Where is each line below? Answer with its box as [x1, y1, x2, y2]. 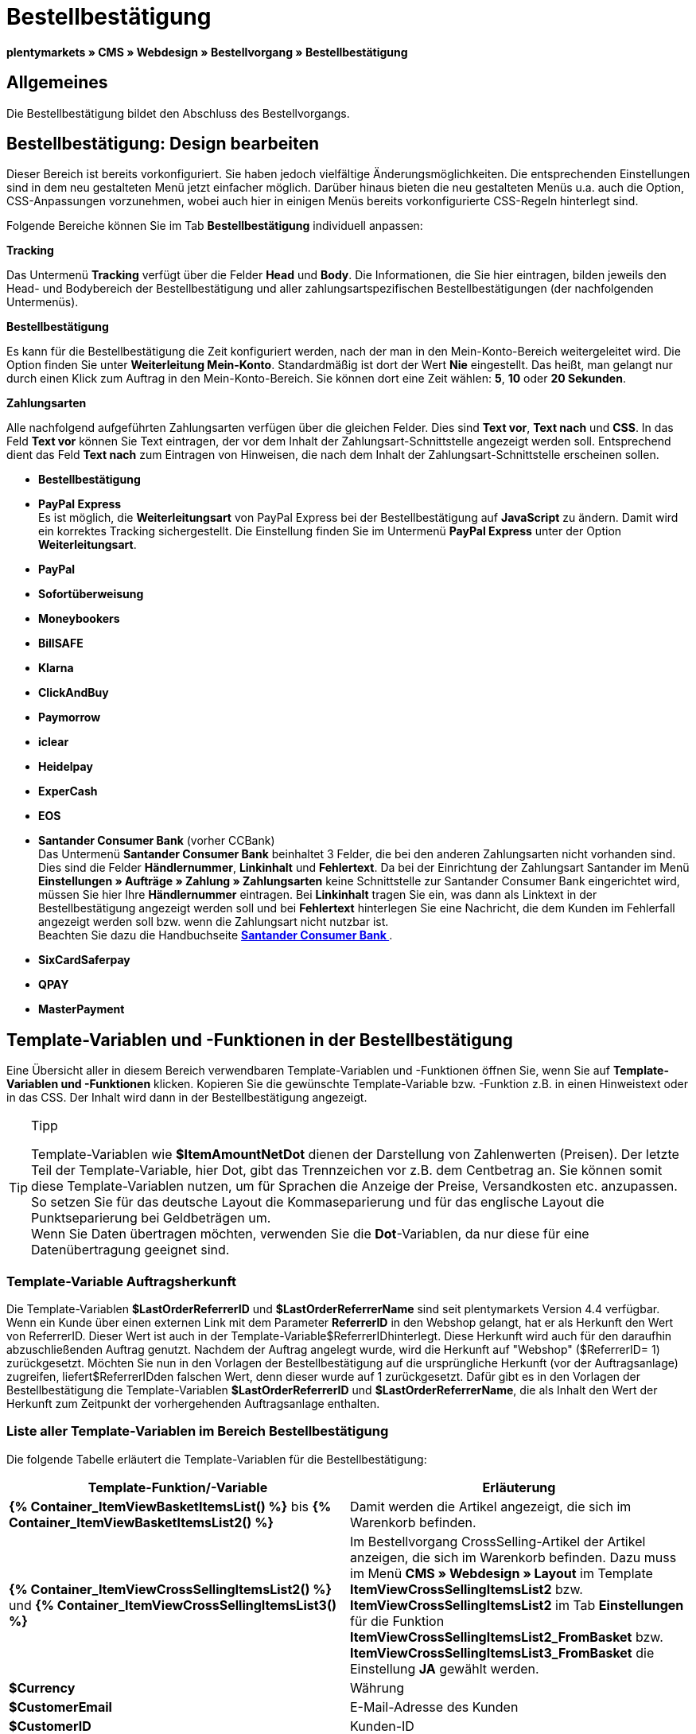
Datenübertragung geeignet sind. [31, 1242, 230, 1258]
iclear [38, 735, 69, 749]
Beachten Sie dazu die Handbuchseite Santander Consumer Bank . [38, 928, 393, 943]
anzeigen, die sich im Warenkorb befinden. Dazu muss [350, 1549, 677, 1565]
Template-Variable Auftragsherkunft [6, 1273, 237, 1289]
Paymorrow [38, 710, 101, 725]
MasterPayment [38, 1002, 125, 1017]
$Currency [9, 1679, 76, 1696]
